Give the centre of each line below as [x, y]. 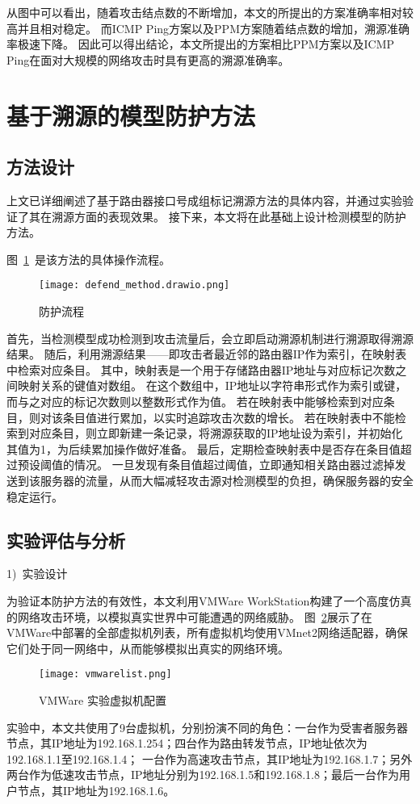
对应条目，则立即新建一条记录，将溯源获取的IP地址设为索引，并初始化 [216, 433]
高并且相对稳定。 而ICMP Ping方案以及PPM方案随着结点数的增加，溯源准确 [208, 28]
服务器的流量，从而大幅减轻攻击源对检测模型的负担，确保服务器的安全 [227, 480]
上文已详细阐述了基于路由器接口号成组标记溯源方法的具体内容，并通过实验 [204, 200]
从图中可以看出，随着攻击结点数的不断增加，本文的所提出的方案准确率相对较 [210, 12]
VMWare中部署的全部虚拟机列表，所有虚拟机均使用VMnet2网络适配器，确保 [208, 632]
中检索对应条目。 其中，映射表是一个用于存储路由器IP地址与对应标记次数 [201, 369]
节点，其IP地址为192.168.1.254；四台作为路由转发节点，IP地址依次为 [187, 743]
